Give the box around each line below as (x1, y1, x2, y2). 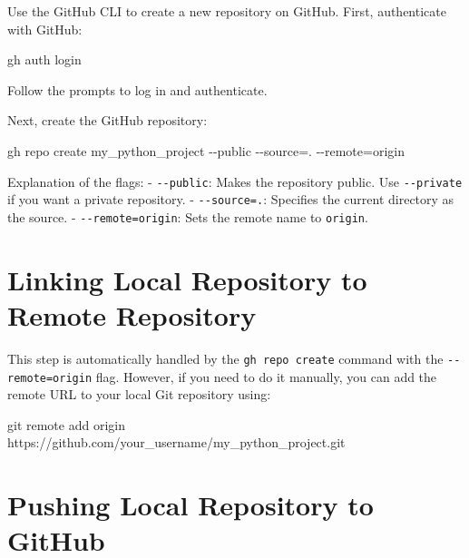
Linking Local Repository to (7, 260, 367, 298)
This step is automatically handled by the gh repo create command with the (7, 348, 444, 367)
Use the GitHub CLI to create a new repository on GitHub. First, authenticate (7, 2, 446, 20)
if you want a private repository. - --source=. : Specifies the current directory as (7, 190, 454, 209)
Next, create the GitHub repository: (7, 111, 208, 130)
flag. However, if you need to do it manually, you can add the (95, 367, 437, 386)
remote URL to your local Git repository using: (7, 385, 271, 404)
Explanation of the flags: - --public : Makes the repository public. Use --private (7, 171, 463, 191)
